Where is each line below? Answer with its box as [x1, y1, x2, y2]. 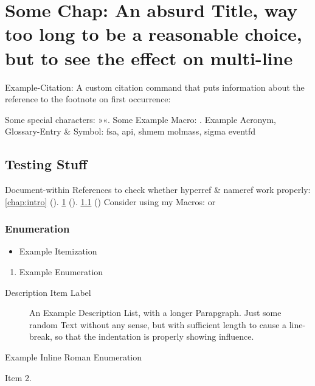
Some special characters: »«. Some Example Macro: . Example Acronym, [5, 113, 276, 125]
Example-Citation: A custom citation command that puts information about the [5, 80, 305, 93]
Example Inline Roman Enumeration [5, 351, 142, 363]
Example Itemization [19, 245, 97, 258]
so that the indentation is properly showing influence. [55, 330, 254, 343]
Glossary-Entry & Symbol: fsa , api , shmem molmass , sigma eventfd [5, 125, 256, 138]
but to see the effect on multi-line [5, 45, 293, 70]
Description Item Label [5, 286, 91, 298]
